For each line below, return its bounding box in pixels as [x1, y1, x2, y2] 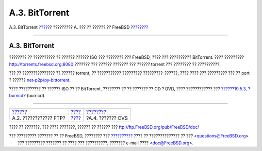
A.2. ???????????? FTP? [12, 115, 65, 121]
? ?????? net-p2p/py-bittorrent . [9, 77, 71, 83]
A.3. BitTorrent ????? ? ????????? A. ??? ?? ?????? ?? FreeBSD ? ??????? [9, 24, 148, 30]
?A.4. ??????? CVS [86, 115, 128, 121]
